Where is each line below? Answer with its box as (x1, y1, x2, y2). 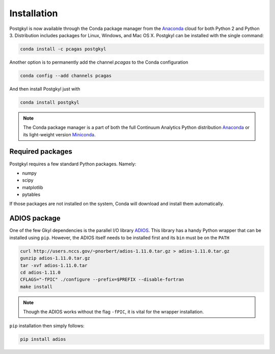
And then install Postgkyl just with (9, 85, 80, 92)
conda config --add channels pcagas (20, 73, 112, 78)
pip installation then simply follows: (9, 323, 85, 329)
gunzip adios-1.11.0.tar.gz (20, 255, 90, 261)
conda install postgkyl (20, 99, 80, 105)
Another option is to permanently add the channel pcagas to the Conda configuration (9, 59, 188, 65)
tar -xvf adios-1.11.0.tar (20, 262, 88, 268)
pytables (22, 191, 41, 198)
